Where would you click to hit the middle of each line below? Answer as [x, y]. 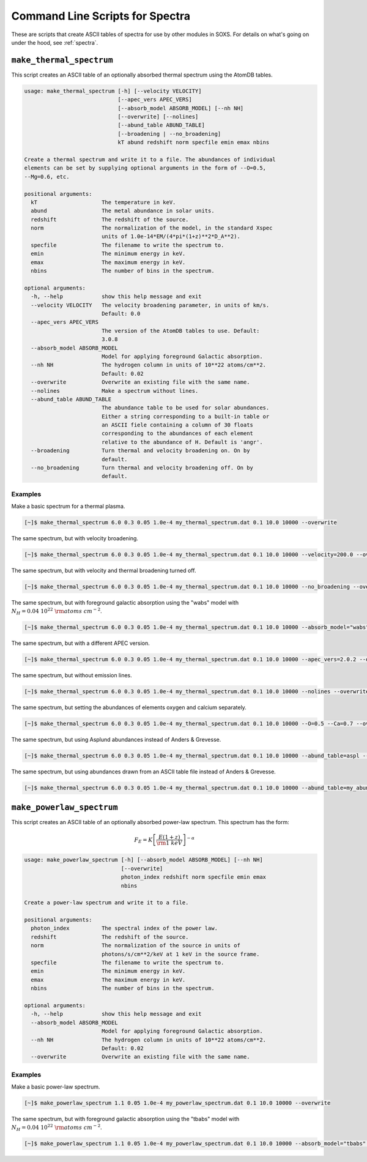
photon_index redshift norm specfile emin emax [193, 877]
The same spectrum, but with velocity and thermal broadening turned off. [104, 571]
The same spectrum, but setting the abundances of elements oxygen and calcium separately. [129, 707]
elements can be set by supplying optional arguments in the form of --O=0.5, [145, 168]
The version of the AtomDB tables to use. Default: [180, 331]
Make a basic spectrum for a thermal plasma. [68, 506]
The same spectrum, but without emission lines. [72, 676]
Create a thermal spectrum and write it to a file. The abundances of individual [150, 159]
